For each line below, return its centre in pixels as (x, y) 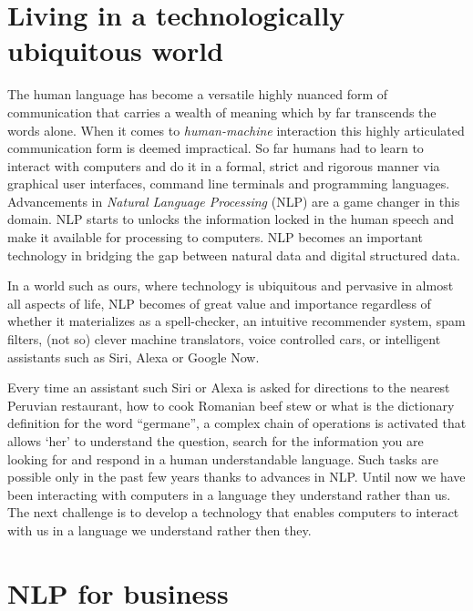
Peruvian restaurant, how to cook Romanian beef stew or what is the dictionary (231, 405)
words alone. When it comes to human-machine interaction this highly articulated (236, 130)
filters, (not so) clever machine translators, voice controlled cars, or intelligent (224, 339)
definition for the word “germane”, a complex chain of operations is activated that (237, 423)
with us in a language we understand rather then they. (159, 530)
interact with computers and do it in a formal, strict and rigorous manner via (224, 165)
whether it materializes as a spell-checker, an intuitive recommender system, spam (236, 321)
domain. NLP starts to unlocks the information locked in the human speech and (231, 219)
